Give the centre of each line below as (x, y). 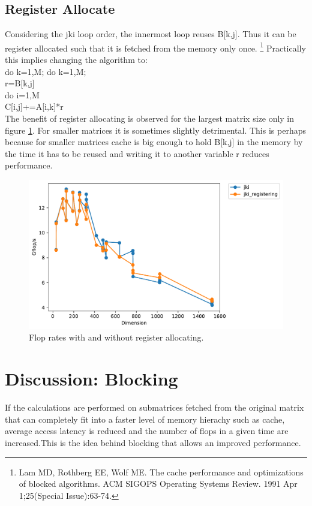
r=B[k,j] (20, 83)
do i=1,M (22, 94)
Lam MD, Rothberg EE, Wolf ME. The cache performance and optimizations (161, 472)
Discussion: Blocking (91, 379)
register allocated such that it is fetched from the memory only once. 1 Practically (155, 47)
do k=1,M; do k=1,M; (46, 71)
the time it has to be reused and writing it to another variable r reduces (137, 153)
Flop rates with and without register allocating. (116, 337)
